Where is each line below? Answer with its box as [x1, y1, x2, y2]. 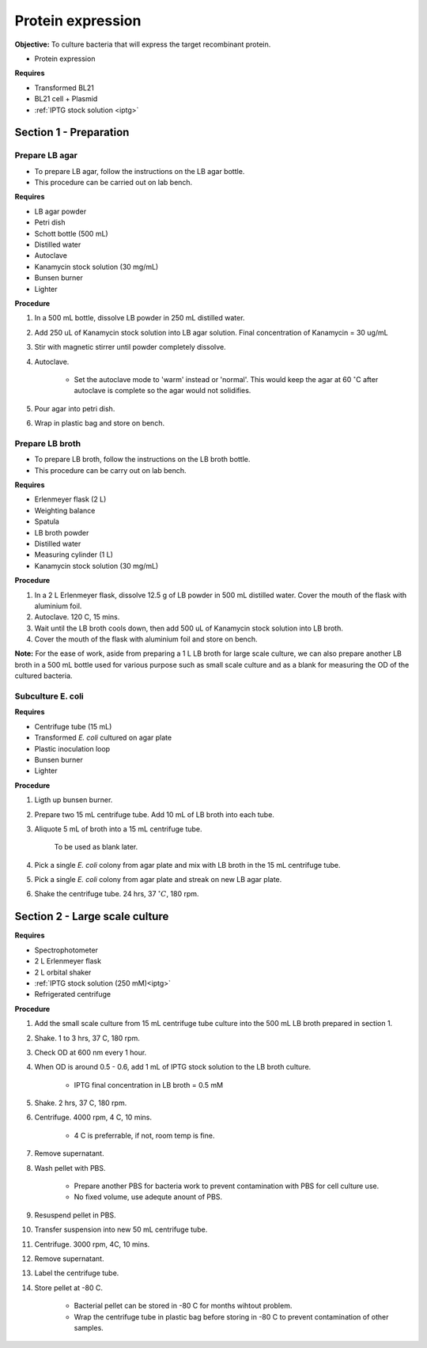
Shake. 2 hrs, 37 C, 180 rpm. [34, 1098, 127, 1108]
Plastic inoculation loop [34, 744, 111, 753]
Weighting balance [34, 505, 96, 515]
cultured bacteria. [14, 671, 73, 680]
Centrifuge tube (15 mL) [34, 721, 112, 731]
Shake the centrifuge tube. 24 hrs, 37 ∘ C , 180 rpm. [34, 888, 199, 899]
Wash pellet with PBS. [34, 1163, 106, 1172]
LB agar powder [34, 206, 87, 216]
